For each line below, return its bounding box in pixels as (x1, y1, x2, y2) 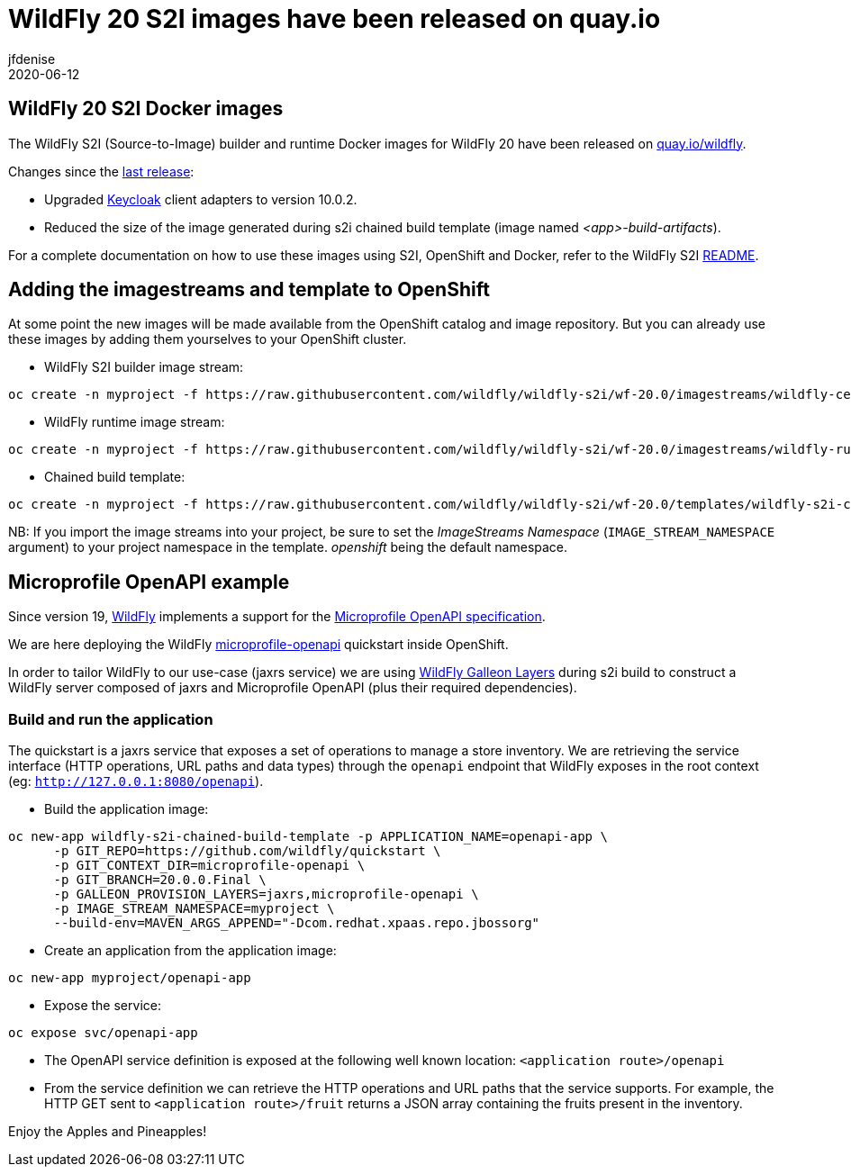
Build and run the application (8, 709, 213, 728)
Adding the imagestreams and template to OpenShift (8, 278, 490, 302)
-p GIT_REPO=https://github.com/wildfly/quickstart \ (53, 844, 441, 859)
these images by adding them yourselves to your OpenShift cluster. (8, 331, 407, 348)
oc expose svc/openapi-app (8, 1025, 198, 1041)
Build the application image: (44, 801, 209, 817)
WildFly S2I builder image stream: (44, 359, 244, 375)
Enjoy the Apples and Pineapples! (8, 1124, 207, 1140)
